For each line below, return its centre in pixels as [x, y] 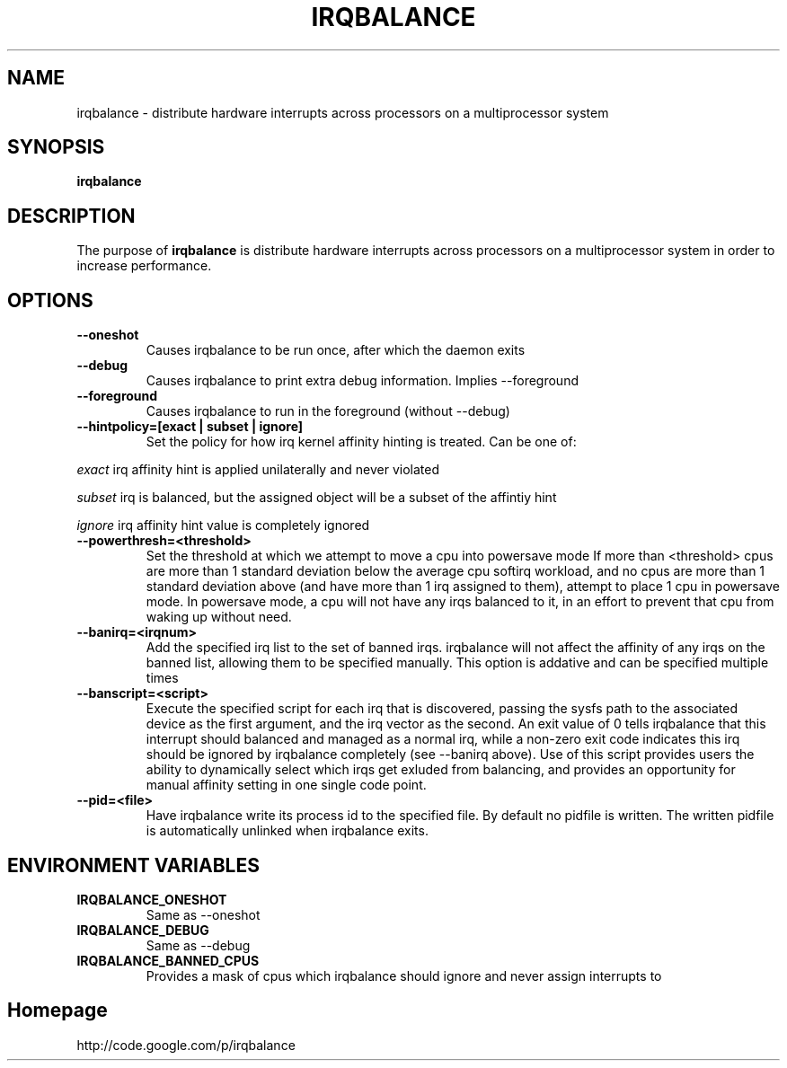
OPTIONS [50, 300]
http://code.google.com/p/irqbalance [186, 1045]
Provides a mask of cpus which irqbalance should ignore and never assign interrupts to [404, 975]
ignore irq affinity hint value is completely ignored [223, 525]
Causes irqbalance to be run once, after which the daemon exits [336, 350]
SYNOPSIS [56, 147]
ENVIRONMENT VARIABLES [133, 865]
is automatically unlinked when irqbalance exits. [287, 831]
